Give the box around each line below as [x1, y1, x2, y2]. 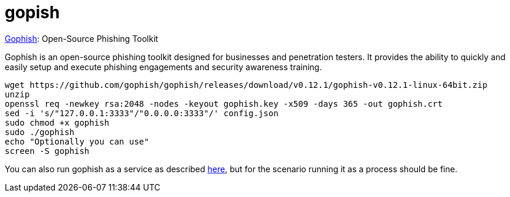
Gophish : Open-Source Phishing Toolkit [5, 33, 158, 44]
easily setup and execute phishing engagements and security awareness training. [5, 61, 322, 72]
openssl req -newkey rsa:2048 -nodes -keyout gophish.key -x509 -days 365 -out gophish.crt [5, 98, 443, 109]
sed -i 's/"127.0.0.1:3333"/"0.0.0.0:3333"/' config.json [5, 108, 279, 118]
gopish [5, 2, 60, 22]
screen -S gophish [5, 146, 90, 156]
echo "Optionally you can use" [5, 136, 149, 146]
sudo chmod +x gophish [5, 117, 110, 127]
